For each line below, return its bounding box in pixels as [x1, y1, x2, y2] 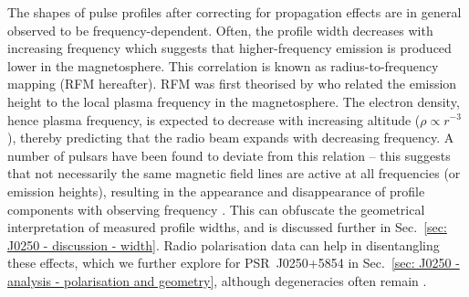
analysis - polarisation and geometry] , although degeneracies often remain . [7, 270, 427, 290]
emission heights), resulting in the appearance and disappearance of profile [7, 181, 425, 200]
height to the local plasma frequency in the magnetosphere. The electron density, [7, 91, 460, 111]
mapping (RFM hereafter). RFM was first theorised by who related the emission [7, 74, 457, 93]
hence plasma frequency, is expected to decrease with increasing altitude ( [7, 110, 421, 129]
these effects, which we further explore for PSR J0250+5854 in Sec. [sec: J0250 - [7, 253, 460, 272]
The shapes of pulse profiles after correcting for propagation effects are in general [7, 3, 462, 21]
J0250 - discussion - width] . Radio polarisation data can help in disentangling [7, 235, 440, 254]
